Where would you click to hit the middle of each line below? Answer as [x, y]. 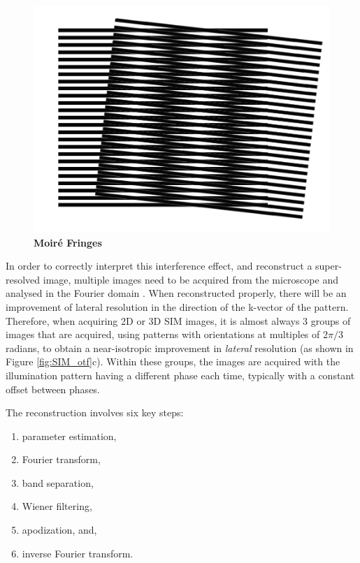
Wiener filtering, [57, 506]
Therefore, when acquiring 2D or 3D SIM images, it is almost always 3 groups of [178, 320]
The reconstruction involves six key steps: [95, 412]
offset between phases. [53, 389]
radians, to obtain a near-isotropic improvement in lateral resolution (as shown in [180, 348]
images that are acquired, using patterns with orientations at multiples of [163, 334]
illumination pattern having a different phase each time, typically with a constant [180, 375]
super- [329, 266]
